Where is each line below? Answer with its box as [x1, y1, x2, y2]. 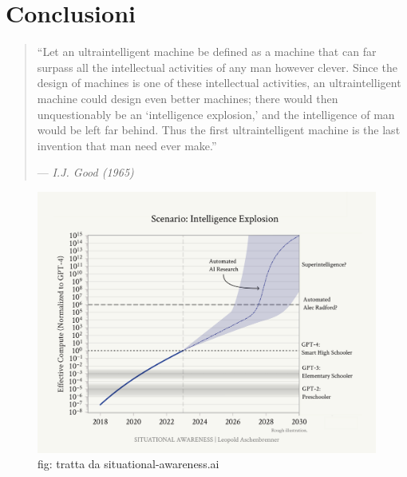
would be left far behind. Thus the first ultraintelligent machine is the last [37, 121, 401, 138]
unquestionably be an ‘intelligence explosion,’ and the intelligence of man [37, 105, 395, 122]
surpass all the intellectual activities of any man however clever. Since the [37, 58, 397, 75]
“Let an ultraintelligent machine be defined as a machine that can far [37, 43, 377, 60]
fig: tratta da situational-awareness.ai [38, 455, 219, 472]
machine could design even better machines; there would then [37, 89, 338, 106]
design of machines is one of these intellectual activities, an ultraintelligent [37, 74, 401, 91]
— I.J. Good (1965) [37, 164, 134, 181]
